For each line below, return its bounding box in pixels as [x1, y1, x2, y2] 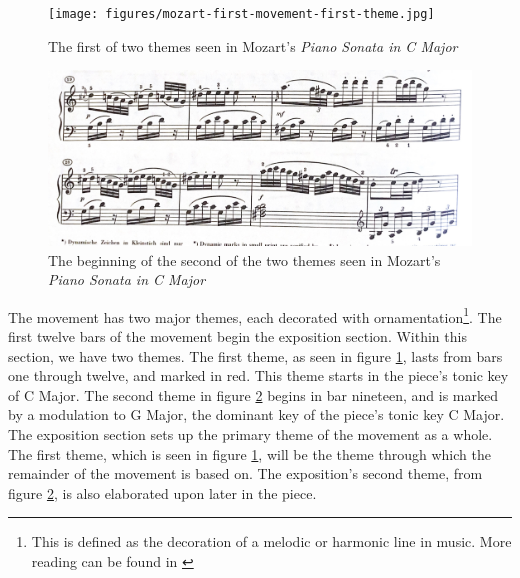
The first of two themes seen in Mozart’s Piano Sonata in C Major [48, 35, 458, 56]
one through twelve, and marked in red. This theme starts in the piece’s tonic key [8, 365, 509, 386]
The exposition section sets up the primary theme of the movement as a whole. [8, 423, 493, 444]
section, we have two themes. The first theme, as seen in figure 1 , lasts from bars [8, 345, 503, 366]
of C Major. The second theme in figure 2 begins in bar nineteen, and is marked [8, 384, 499, 405]
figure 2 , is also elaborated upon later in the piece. [8, 482, 317, 503]
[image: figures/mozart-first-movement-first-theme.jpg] [48, 7, 435, 21]
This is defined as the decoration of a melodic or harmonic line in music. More [31, 531, 512, 552]
